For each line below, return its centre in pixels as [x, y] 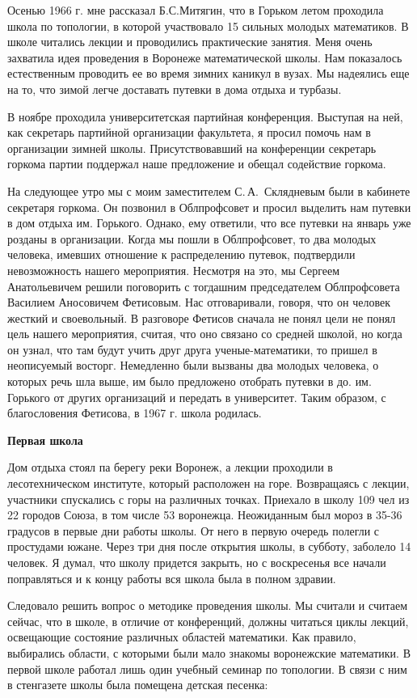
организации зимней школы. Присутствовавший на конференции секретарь [192, 148]
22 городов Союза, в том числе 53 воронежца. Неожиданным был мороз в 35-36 [205, 515]
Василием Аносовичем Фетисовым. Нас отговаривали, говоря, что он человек [199, 302]
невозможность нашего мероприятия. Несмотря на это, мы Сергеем [174, 270]
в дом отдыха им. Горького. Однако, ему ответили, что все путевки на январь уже [209, 223]
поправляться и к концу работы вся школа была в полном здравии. [172, 578]
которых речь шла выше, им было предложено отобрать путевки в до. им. [190, 381]
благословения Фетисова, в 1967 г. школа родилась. [135, 413]
